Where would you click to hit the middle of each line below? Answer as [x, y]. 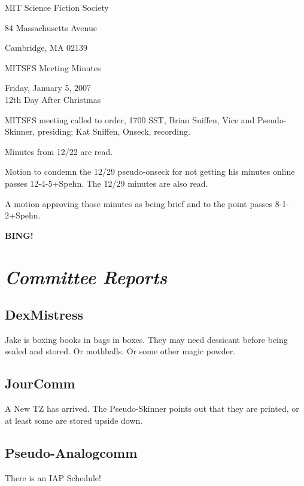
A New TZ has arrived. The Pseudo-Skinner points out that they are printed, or [152, 408]
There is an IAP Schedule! [53, 477]
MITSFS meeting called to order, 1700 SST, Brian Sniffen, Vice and [130, 119]
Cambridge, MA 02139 [46, 48]
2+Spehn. [23, 215]
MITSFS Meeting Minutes [53, 67]
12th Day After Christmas [53, 99]
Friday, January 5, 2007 [48, 88]
